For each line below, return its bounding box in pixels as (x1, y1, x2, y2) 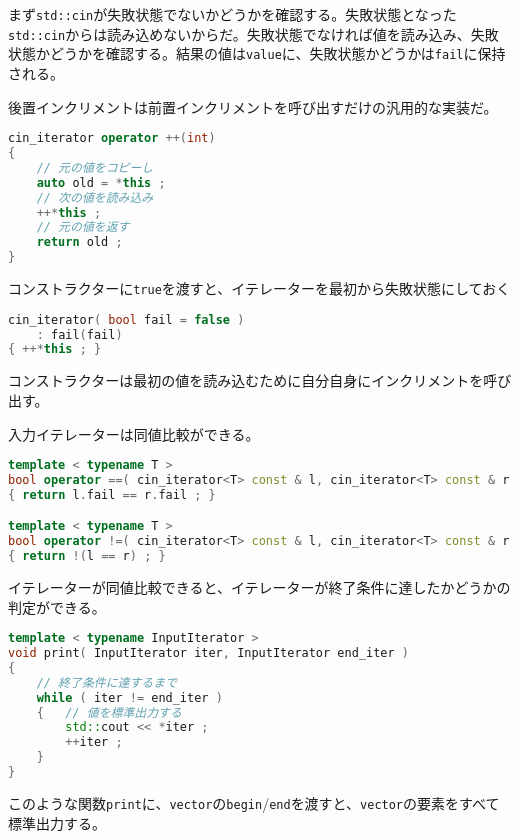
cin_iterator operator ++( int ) (8, 131, 216, 146)
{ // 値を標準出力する (36, 705, 182, 720)
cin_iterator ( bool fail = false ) (8, 312, 245, 327)
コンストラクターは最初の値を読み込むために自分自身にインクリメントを (8, 370, 484, 391)
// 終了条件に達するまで (36, 675, 178, 690)
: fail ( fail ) (36, 327, 123, 342)
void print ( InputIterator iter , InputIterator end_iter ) (8, 646, 409, 661)
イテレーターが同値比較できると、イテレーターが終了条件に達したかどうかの (8, 577, 511, 597)
